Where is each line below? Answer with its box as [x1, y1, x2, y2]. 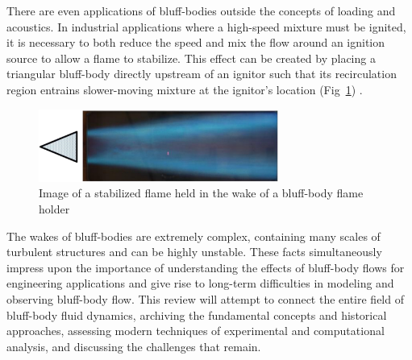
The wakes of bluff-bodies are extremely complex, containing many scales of [6, 227, 381, 244]
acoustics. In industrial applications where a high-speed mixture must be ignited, [6, 18, 406, 35]
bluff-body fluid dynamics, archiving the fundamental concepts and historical [6, 306, 387, 323]
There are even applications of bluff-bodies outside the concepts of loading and [6, 2, 396, 19]
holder [39, 200, 70, 217]
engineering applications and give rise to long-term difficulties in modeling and [6, 275, 394, 292]
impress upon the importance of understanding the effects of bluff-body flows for [6, 259, 405, 275]
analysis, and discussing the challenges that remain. [6, 337, 261, 354]
